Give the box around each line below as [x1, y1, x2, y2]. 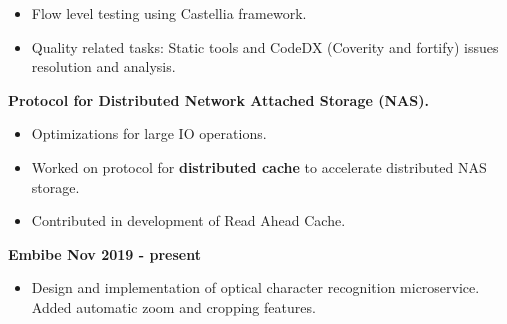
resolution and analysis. [31, 56, 176, 77]
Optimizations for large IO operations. [31, 123, 267, 144]
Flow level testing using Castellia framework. [31, 3, 307, 23]
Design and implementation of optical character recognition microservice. [31, 277, 480, 298]
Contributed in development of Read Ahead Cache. [31, 210, 346, 231]
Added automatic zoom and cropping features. [31, 296, 316, 317]
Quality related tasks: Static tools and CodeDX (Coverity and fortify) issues [31, 36, 499, 57]
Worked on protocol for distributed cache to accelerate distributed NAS [31, 156, 487, 177]
